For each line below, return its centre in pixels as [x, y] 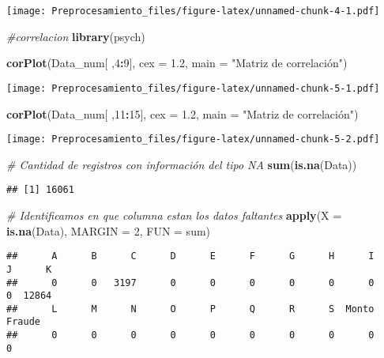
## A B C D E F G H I [190, 256]
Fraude [23, 322]
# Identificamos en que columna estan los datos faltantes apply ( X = [174, 215]
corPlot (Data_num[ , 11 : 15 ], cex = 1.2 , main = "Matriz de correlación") [183, 113]
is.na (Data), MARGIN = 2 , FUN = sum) [109, 230]
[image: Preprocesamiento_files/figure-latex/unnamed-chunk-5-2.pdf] [193, 139]
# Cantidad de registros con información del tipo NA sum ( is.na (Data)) [182, 164]
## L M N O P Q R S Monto [190, 309]
